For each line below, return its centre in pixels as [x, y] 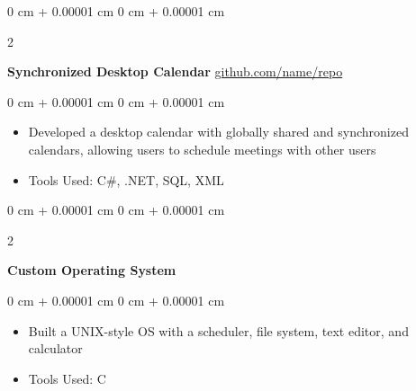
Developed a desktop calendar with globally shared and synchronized [218, 132]
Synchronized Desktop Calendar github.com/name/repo [175, 71]
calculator [55, 348]
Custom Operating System [92, 270]
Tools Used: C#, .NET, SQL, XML [126, 179]
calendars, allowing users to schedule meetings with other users [202, 149]
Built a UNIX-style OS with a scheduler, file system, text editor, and [218, 330]
